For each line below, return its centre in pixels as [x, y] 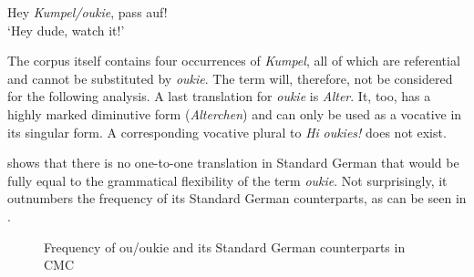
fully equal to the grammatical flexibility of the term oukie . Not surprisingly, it [227, 180]
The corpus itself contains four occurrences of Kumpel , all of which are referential [234, 61]
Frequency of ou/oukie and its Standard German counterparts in [225, 246]
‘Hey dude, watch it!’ [66, 30]
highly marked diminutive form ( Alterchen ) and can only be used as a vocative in [235, 113]
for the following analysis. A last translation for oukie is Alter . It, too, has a [219, 96]
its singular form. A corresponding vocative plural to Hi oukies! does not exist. [227, 132]
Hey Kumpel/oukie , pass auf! [88, 12]
